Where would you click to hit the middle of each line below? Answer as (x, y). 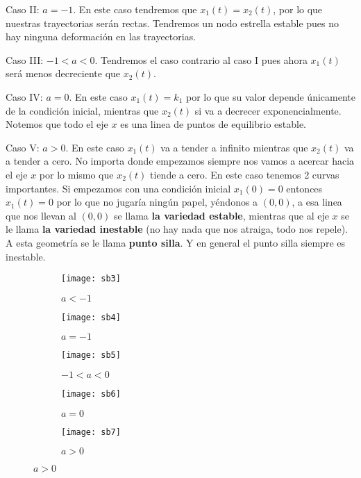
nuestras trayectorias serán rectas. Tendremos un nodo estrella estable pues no (173, 23)
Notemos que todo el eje (57, 124)
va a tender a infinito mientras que (234, 147)
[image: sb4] (91, 317)
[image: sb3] (91, 279)
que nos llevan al (41, 215)
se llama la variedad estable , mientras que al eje (221, 215)
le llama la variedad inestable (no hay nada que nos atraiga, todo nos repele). (177, 229)
